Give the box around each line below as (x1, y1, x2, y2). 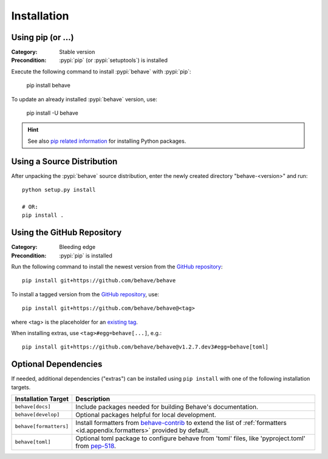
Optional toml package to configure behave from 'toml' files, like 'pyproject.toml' (75, 434, 306, 443)
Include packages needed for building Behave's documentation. (75, 403, 258, 411)
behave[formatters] (15, 423, 69, 430)
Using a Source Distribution (11, 156, 118, 166)
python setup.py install (22, 186, 96, 194)
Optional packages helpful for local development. (75, 410, 217, 419)
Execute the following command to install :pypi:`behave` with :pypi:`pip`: (11, 67, 191, 75)
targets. (11, 383, 31, 391)
